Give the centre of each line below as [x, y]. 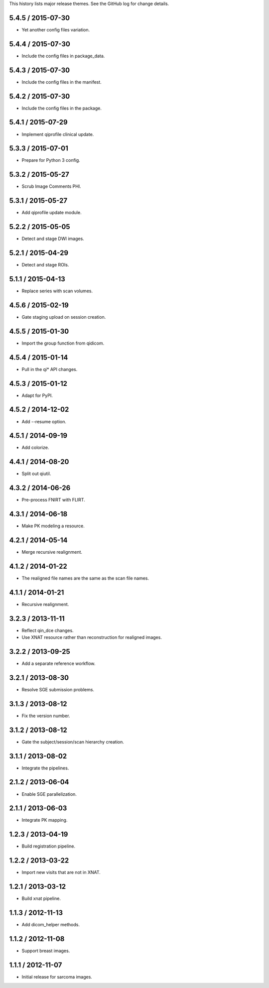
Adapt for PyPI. [37, 395]
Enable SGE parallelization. [49, 794]
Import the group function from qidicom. [63, 343]
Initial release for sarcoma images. [57, 977]
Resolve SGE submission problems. [58, 689]
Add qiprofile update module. [52, 213]
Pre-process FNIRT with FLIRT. [54, 500]
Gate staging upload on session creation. [64, 317]
